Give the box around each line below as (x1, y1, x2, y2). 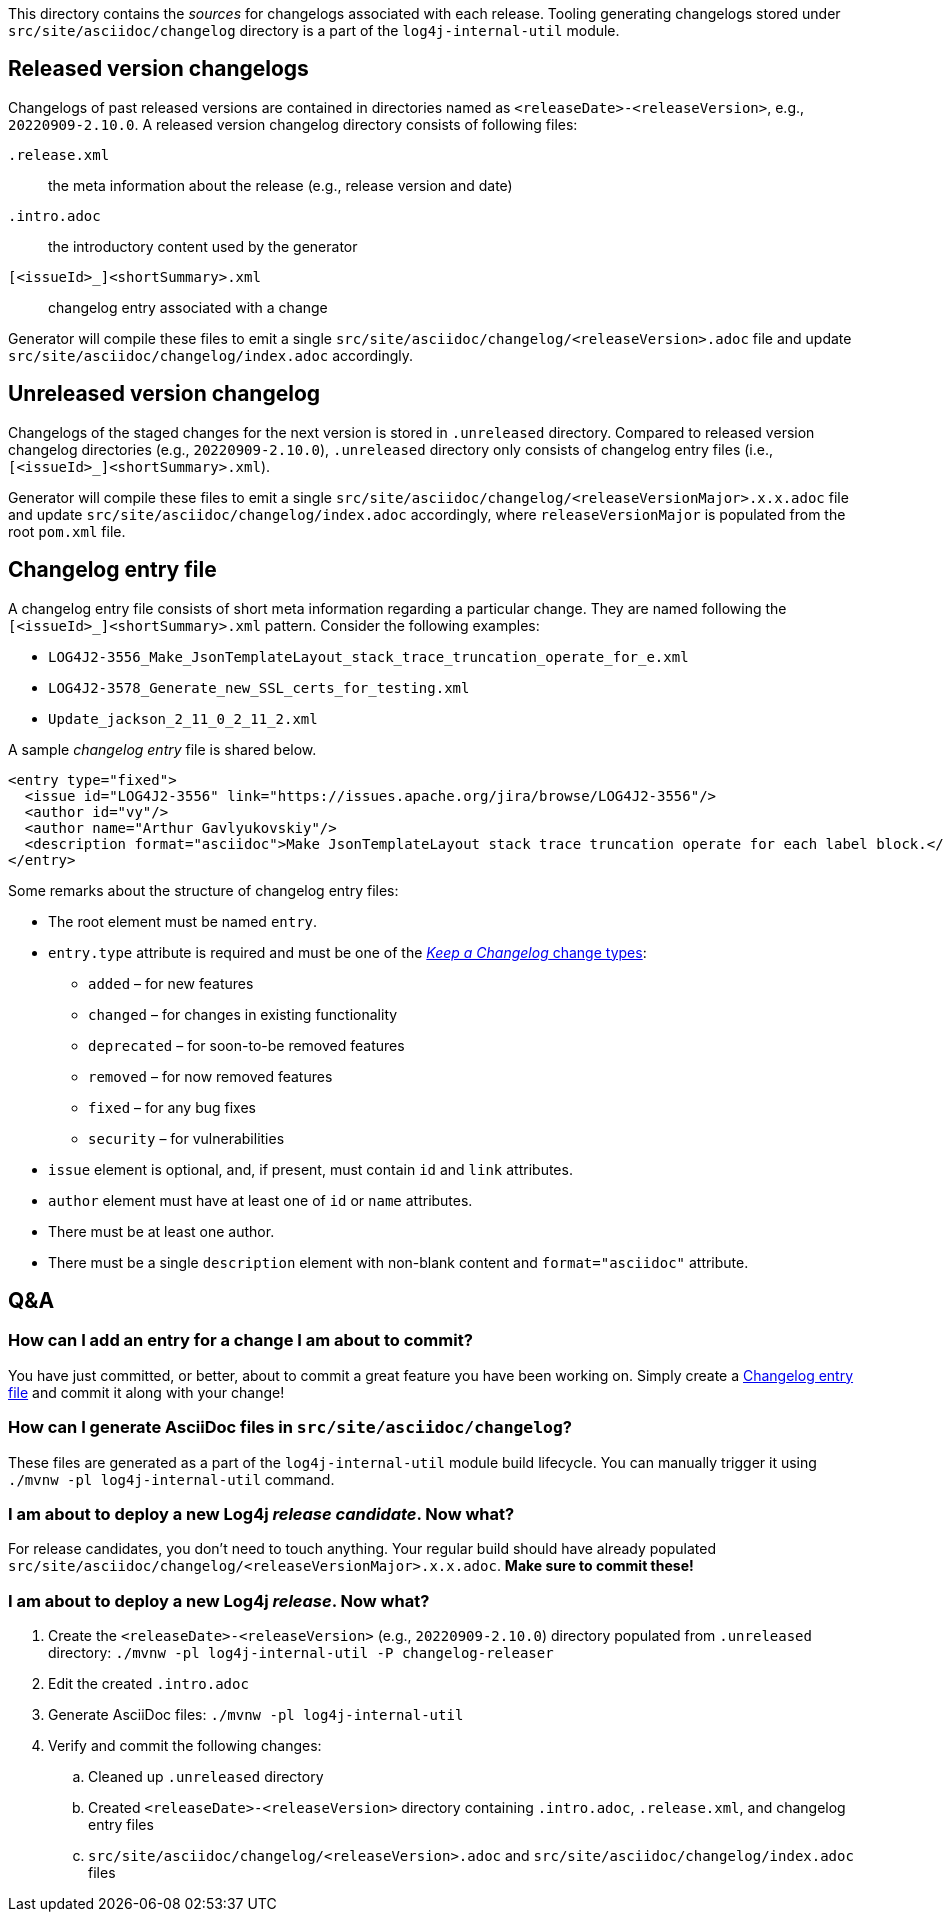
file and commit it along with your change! (8, 1383, 285, 1401)
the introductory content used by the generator (48, 237, 358, 255)
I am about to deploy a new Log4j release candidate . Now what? (8, 1503, 515, 1524)
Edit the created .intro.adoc (48, 1675, 249, 1692)
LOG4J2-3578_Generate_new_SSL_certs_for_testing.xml (48, 679, 470, 696)
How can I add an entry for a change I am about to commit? (8, 1330, 473, 1351)
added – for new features (88, 974, 254, 992)
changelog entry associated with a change (48, 298, 328, 316)
